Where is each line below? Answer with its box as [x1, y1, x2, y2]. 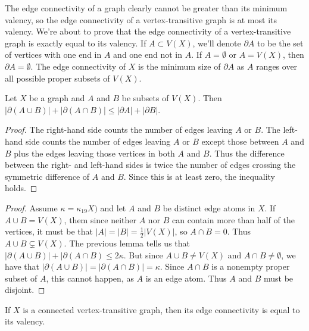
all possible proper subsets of [5, 71, 110, 84]
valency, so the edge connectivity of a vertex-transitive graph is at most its [5, 13, 277, 26]
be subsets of [121, 92, 169, 104]
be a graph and [29, 92, 85, 104]
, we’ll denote [192, 36, 241, 49]
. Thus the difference [209, 146, 285, 159]
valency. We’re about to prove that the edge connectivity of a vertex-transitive [5, 25, 291, 38]
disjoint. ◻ [5, 283, 45, 296]
